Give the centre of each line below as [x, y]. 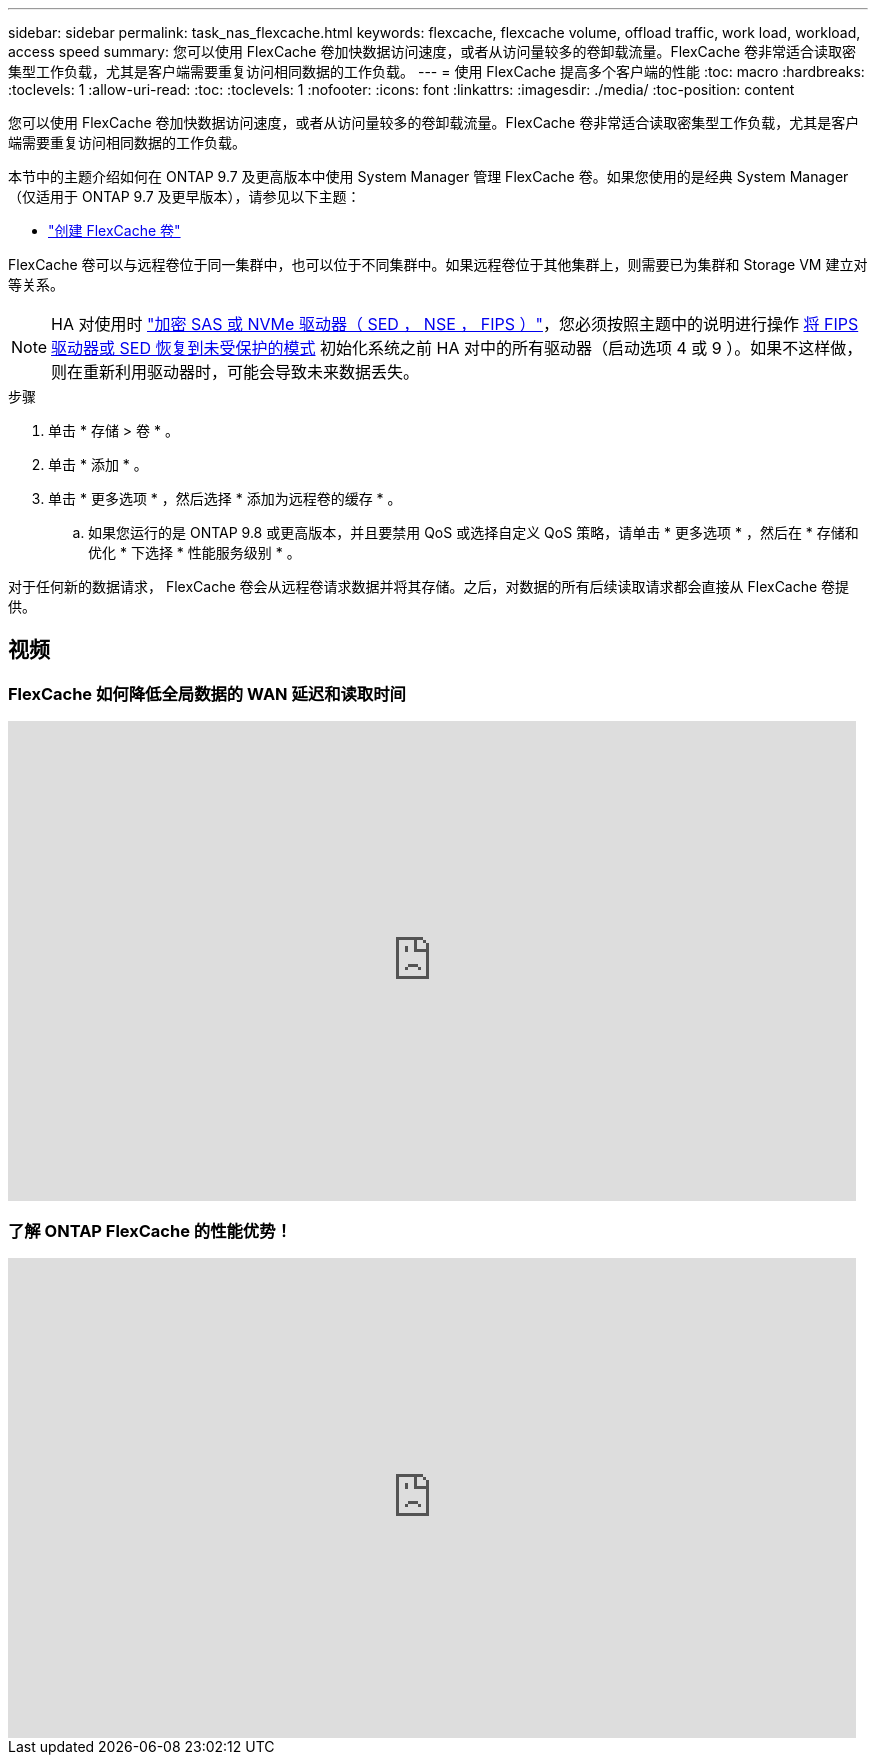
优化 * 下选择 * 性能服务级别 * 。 [194, 552]
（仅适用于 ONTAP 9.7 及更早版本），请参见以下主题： [184, 196]
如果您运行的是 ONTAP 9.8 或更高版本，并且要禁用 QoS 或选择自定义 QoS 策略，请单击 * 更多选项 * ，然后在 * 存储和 [473, 532]
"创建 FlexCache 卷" [114, 230]
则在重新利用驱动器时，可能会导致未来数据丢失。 [235, 372]
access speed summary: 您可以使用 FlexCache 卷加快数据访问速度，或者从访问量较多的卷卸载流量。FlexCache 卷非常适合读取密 [432, 51]
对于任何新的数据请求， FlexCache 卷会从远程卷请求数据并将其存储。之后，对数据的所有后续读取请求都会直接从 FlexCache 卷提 [429, 586]
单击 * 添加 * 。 [98, 464]
